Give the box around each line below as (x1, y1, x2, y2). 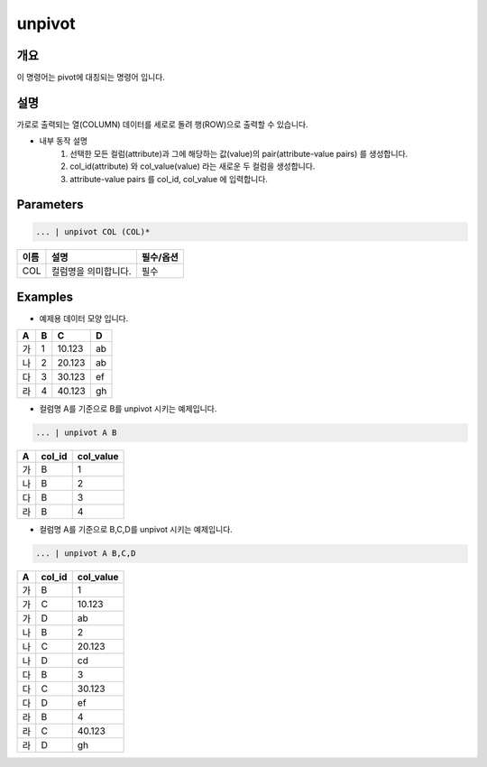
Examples (16, 289, 74, 304)
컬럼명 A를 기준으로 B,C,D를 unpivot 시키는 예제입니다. (39, 524, 234, 535)
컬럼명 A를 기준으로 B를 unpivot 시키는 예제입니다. (39, 403, 217, 414)
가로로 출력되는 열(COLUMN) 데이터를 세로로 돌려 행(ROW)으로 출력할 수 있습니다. (16, 118, 308, 130)
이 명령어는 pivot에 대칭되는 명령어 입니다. (16, 72, 166, 83)
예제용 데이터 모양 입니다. (39, 313, 129, 324)
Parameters (16, 197, 84, 212)
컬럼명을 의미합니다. (51, 264, 132, 277)
